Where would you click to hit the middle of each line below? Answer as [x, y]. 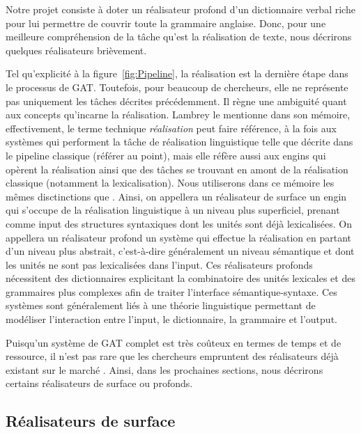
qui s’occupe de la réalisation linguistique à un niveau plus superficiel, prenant [173, 210]
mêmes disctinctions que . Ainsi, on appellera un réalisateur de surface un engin [176, 196]
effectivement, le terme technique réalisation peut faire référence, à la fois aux [171, 128]
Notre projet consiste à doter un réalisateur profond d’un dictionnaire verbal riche [180, 9]
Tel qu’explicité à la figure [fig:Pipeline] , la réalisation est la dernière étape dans [177, 73]
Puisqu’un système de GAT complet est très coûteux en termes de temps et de [174, 342]
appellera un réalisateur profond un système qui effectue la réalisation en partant [179, 237]
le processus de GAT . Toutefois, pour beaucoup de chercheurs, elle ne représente [177, 87]
